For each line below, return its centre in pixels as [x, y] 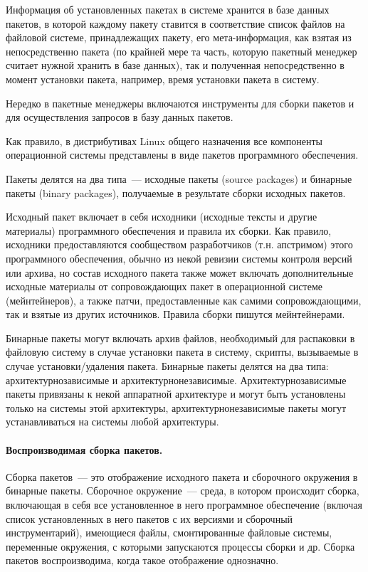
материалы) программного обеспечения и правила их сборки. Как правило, [169, 230]
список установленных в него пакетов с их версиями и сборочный [149, 518]
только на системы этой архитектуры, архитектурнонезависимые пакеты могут [176, 407]
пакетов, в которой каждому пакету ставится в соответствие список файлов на [175, 23]
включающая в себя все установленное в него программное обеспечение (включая [184, 505]
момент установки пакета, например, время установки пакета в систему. [163, 79]
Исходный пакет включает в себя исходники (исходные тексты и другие [162, 217]
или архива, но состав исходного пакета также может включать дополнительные [180, 272]
